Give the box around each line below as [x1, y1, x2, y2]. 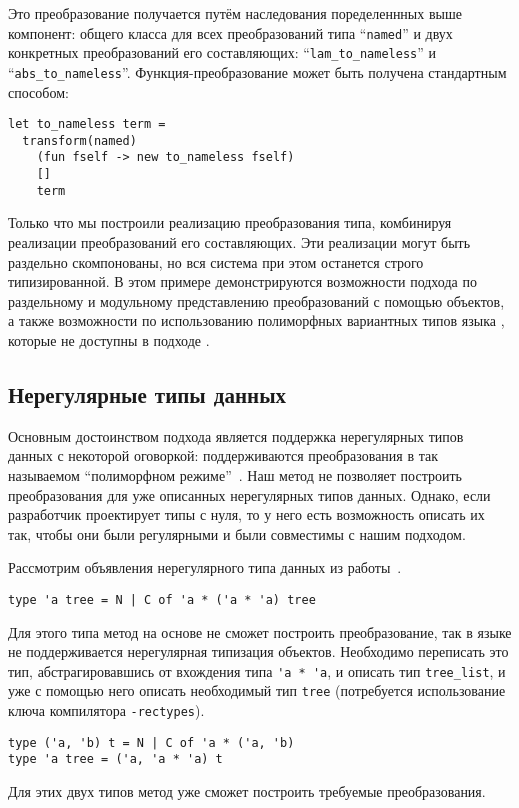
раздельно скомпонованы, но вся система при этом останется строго [8, 251, 424, 272]
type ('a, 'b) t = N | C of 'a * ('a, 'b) [8, 735, 295, 750]
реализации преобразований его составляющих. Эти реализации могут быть [8, 232, 471, 253]
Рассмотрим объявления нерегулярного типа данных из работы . [8, 557, 402, 578]
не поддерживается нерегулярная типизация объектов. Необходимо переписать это [8, 641, 509, 662]
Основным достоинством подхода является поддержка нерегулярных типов [8, 425, 464, 446]
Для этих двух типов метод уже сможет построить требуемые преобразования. [8, 781, 486, 802]
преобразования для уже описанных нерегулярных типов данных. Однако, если [8, 484, 491, 505]
